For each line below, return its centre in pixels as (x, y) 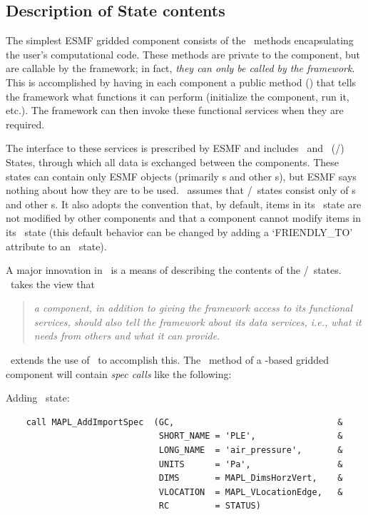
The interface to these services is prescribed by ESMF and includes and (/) (175, 148)
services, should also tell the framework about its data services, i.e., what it (198, 321)
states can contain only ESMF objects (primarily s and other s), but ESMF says (181, 176)
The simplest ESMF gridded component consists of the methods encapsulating (180, 40)
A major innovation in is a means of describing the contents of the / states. (174, 270)
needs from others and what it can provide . (127, 336)
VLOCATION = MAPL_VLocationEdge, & (251, 492)
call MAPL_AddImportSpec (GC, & (184, 422)
